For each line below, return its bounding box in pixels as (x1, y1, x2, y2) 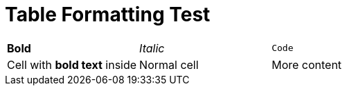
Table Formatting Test (5, 3, 211, 26)
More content (272, 57, 342, 72)
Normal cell (139, 57, 199, 72)
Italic (139, 41, 165, 55)
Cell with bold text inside (7, 57, 137, 72)
